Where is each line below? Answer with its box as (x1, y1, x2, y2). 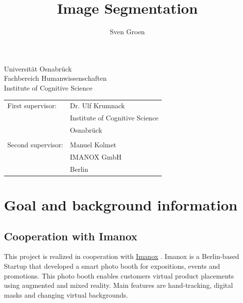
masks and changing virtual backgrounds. (4, 289, 128, 300)
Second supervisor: (7, 140, 63, 150)
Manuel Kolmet (70, 140, 117, 150)
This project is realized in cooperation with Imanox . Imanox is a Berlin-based (4, 251, 240, 261)
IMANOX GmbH (70, 151, 121, 162)
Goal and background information (4, 195, 238, 214)
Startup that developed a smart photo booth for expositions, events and (4, 260, 220, 271)
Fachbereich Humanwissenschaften (4, 73, 107, 83)
